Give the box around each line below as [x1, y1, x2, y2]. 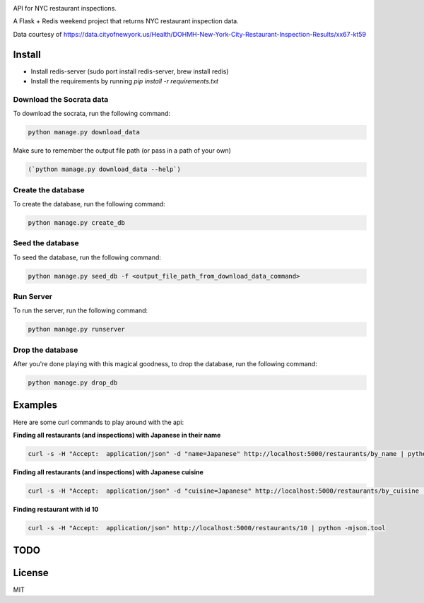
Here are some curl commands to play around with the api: [13, 418, 184, 426]
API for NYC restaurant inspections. [13, 4, 117, 12]
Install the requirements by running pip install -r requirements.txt [30, 77, 219, 86]
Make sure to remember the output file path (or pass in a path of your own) [13, 146, 231, 155]
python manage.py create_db [28, 218, 125, 226]
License [13, 567, 49, 579]
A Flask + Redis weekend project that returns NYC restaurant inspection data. [13, 17, 240, 25]
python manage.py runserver [28, 325, 125, 334]
